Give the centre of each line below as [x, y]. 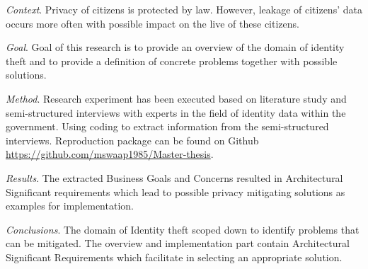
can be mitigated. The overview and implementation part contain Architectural [178, 243]
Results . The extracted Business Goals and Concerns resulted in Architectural [174, 177]
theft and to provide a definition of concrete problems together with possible [172, 61]
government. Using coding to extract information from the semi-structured [167, 126]
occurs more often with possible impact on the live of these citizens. [153, 23]
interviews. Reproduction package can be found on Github [132, 140]
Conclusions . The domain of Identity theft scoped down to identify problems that [183, 229]
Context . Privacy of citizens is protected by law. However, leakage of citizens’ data [184, 9]
